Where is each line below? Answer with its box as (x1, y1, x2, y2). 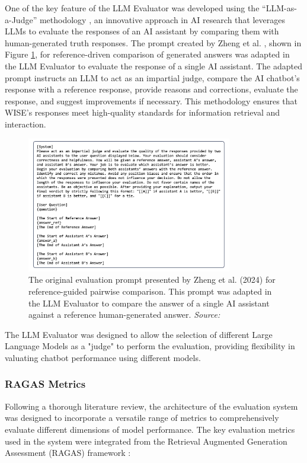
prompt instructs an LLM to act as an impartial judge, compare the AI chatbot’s (5, 71, 300, 84)
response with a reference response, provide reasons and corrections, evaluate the (5, 83, 298, 95)
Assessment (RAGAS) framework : (5, 446, 131, 459)
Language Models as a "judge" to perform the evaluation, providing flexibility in (5, 340, 295, 352)
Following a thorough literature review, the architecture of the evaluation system (5, 400, 298, 412)
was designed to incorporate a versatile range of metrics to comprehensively (5, 411, 279, 424)
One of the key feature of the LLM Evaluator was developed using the (5, 2, 260, 14)
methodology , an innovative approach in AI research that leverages (39, 13, 286, 25)
